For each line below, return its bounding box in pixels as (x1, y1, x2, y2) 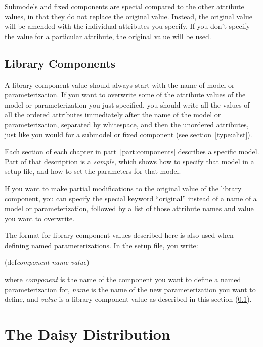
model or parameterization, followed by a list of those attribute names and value (5, 203, 254, 214)
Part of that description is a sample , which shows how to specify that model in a (5, 156, 254, 166)
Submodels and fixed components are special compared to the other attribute (5, 1, 244, 11)
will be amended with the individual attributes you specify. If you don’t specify (5, 21, 250, 31)
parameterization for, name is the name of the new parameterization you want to (5, 284, 256, 294)
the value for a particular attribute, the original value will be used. (5, 30, 211, 41)
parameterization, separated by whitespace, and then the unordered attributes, (5, 119, 249, 129)
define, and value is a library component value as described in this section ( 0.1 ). (5, 294, 252, 304)
